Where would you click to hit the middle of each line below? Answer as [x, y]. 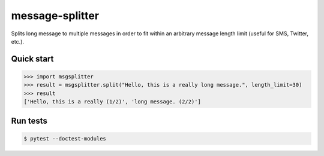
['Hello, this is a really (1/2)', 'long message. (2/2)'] [112, 102]
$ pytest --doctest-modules [65, 138]
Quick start [32, 59]
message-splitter [55, 16]
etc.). [17, 41]
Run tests [29, 120]
